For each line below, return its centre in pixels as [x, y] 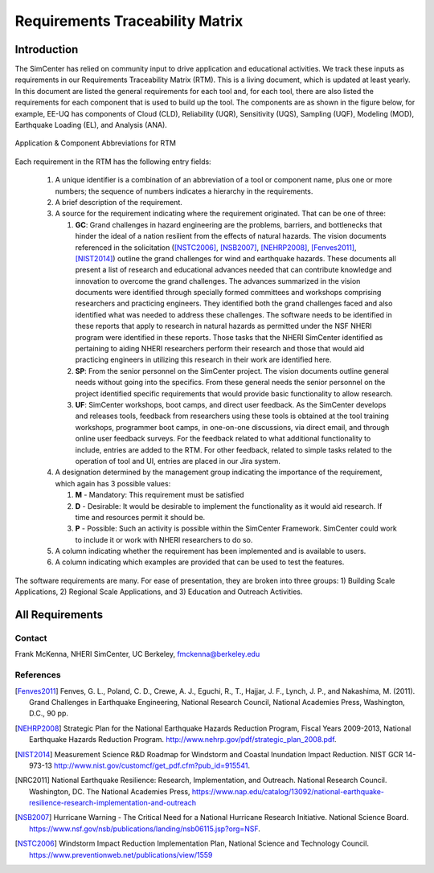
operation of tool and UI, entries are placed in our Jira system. [178, 461]
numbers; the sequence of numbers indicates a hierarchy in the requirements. [184, 191]
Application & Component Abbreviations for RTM [96, 143]
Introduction [47, 49]
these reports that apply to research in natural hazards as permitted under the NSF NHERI [224, 326]
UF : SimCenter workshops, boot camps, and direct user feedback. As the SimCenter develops [231, 405]
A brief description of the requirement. [119, 202]
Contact [31, 638]
